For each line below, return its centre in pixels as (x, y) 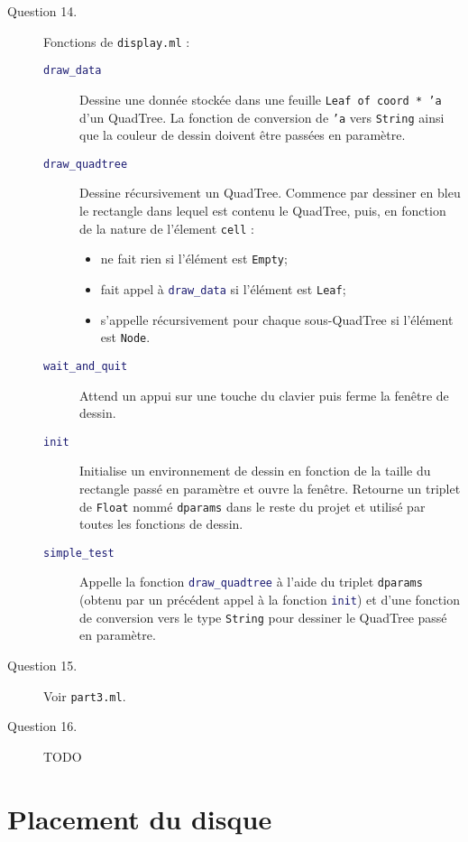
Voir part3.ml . (85, 695)
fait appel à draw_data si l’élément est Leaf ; (223, 288)
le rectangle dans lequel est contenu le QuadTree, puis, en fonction (263, 211)
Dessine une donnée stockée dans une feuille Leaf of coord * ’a (261, 99)
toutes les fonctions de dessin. (161, 524)
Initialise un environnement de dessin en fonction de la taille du (255, 471)
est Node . (125, 337)
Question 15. (42, 666)
